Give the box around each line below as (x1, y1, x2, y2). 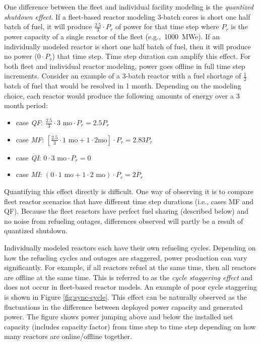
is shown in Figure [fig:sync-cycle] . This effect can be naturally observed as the (4, 291, 247, 302)
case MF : (16, 134, 44, 144)
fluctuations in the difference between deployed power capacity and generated (4, 301, 243, 312)
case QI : (16, 152, 41, 162)
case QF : (16, 117, 43, 127)
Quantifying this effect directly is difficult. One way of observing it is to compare (4, 186, 254, 197)
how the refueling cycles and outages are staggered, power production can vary (4, 252, 247, 263)
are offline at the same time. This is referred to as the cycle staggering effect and (4, 272, 253, 282)
